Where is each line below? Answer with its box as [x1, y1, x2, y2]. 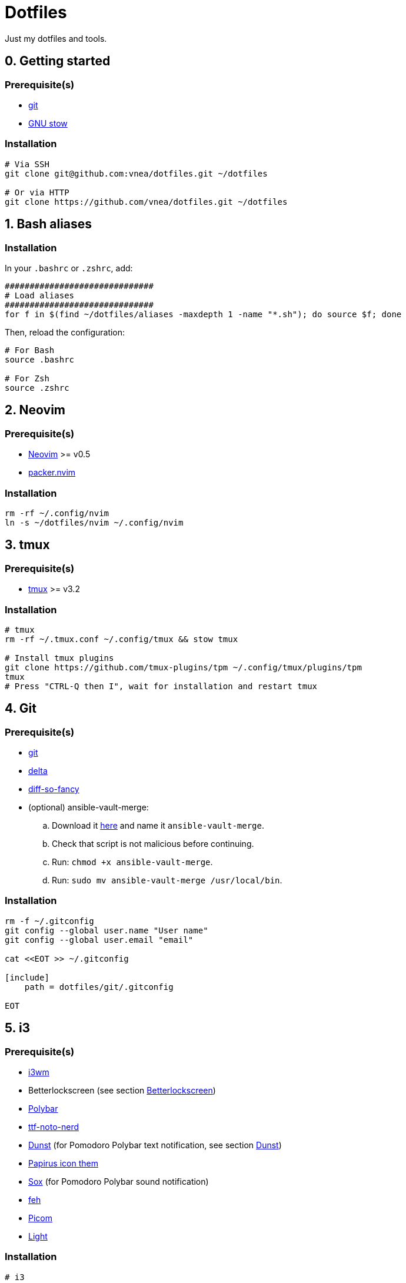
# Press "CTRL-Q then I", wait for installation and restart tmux [5, 681, 318, 691]
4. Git [5, 701, 36, 716]
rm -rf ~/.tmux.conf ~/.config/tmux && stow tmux [5, 634, 238, 644]
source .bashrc [5, 354, 75, 364]
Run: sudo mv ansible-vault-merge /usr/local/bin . [52, 875, 282, 886]
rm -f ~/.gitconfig [5, 916, 94, 926]
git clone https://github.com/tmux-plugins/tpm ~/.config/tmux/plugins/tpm [5, 662, 362, 672]
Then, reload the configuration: [5, 327, 125, 337]
